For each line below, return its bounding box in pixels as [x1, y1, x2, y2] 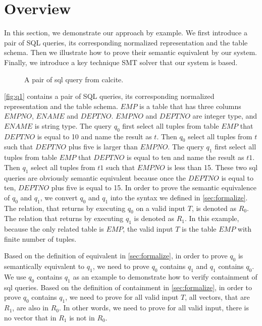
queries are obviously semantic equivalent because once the [4, 172, 186, 183]
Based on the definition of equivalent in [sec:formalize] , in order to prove [4, 250, 228, 261]
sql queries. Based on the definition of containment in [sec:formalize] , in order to [4, 282, 252, 292]
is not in [69, 312, 95, 322]
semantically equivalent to [4, 261, 85, 271]
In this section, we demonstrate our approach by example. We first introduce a [4, 27, 247, 38]
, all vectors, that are [185, 292, 250, 302]
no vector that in [4, 312, 57, 322]
